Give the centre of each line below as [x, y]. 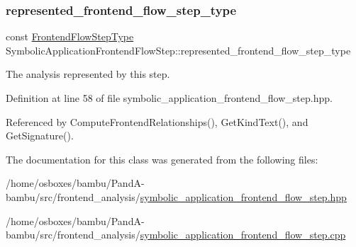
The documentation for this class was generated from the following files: [162, 159]
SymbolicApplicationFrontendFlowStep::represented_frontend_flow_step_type [178, 50]
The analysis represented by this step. [88, 74]
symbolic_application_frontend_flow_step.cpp [243, 235]
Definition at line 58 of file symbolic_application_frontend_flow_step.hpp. [169, 98]
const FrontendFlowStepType [70, 36]
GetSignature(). [40, 136]
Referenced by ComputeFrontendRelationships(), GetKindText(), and [157, 121]
